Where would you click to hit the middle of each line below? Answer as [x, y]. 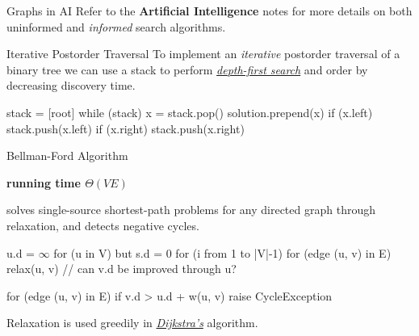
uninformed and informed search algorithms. [116, 26]
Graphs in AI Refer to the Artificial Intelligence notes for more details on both [209, 10]
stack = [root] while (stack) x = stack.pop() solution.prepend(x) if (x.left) [190, 112]
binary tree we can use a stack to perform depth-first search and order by [187, 69]
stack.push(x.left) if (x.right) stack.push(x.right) [126, 128]
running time [44, 182]
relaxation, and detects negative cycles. [103, 225]
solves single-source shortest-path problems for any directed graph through [191, 210]
